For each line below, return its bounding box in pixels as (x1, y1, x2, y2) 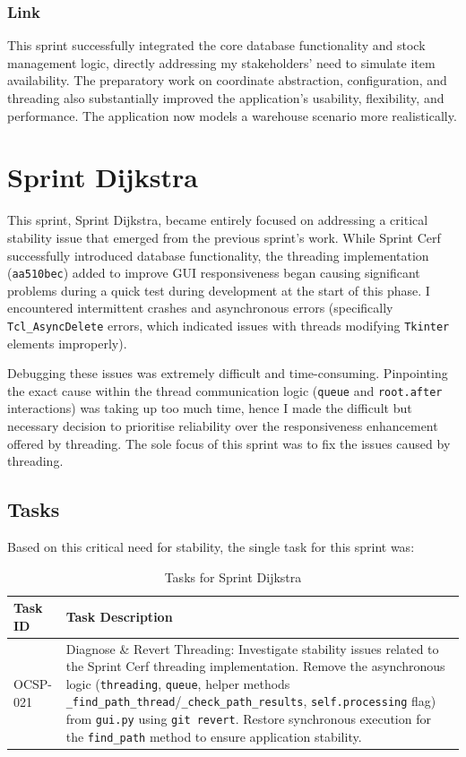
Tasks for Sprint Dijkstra (164, 567, 302, 586)
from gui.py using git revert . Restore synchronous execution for (65, 710, 431, 728)
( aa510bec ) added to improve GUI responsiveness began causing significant (7, 263, 420, 282)
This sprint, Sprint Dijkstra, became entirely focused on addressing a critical (7, 211, 428, 229)
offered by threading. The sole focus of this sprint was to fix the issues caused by (7, 434, 451, 452)
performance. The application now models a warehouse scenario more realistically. (7, 106, 457, 125)
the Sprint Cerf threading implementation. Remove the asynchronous (65, 657, 445, 675)
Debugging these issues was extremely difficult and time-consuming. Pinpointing (7, 364, 448, 383)
